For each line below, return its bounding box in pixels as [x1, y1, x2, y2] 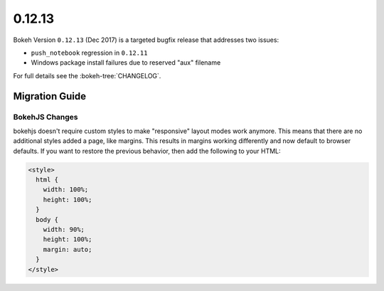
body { [36, 216, 59, 223]
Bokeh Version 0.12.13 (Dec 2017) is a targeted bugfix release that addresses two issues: [13, 36, 279, 44]
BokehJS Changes [13, 112, 78, 122]
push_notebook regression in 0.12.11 [31, 48, 148, 57]
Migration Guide [13, 90, 87, 102]
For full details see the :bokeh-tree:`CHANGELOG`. [13, 71, 161, 80]
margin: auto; [43, 245, 92, 253]
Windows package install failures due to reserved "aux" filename [31, 58, 221, 67]
